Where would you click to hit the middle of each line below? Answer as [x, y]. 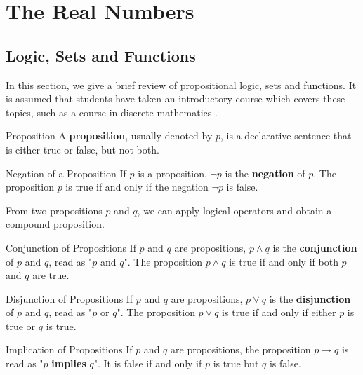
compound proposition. [55, 224]
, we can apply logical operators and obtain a [235, 210]
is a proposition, [172, 173]
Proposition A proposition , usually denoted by [109, 136]
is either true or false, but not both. [82, 149]
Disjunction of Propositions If [70, 298]
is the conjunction [315, 247]
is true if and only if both [284, 261]
